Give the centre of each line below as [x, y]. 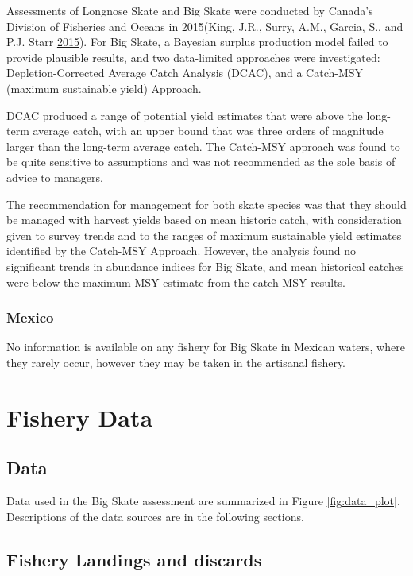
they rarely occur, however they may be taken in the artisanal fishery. [176, 362]
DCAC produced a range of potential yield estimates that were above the [185, 115]
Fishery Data [80, 417]
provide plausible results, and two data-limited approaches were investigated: [193, 57]
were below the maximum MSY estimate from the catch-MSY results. [176, 282]
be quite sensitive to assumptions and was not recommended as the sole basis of [201, 162]
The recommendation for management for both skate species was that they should [206, 204]
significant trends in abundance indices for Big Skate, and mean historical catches [205, 266]
